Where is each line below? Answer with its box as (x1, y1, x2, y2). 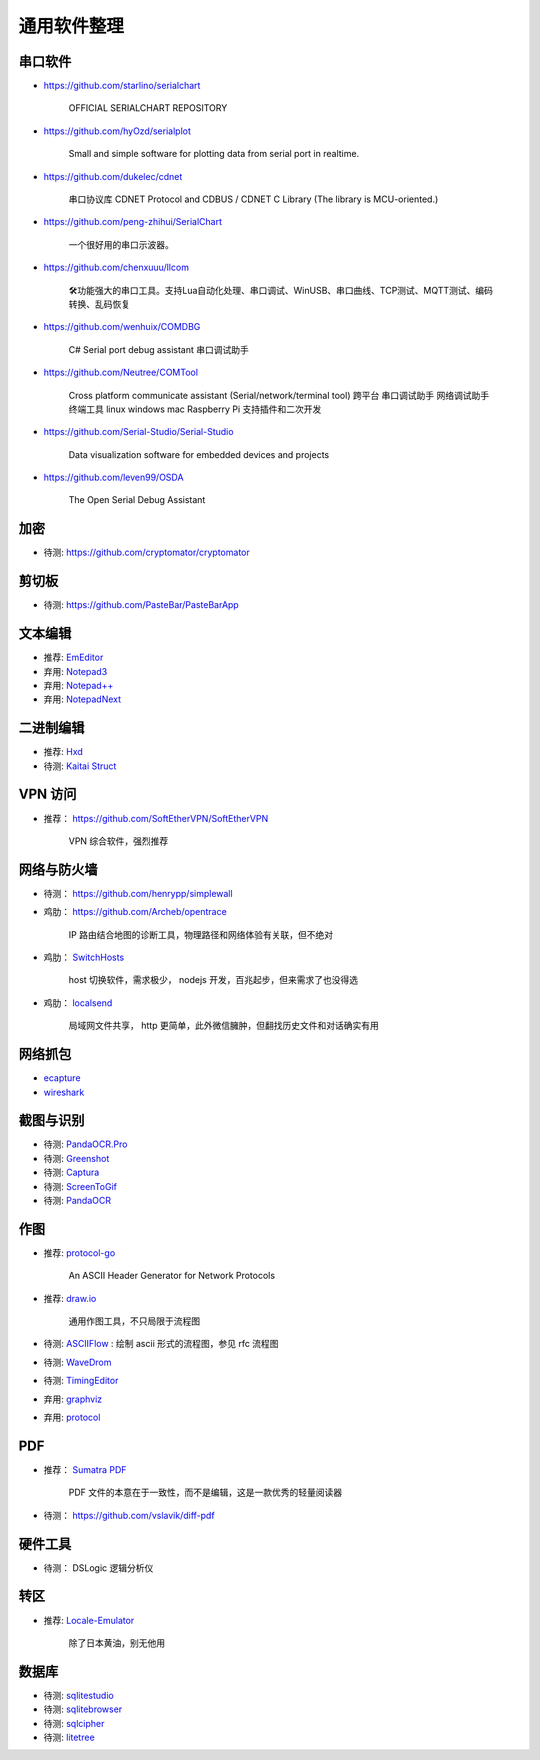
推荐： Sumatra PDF (43, 1463, 127, 1475)
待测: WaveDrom (43, 1356, 112, 1368)
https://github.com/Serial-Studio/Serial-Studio (43, 426, 234, 438)
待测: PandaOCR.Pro (43, 1138, 128, 1150)
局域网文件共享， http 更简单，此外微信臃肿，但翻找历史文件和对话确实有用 (68, 1020, 379, 1032)
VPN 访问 (18, 786, 77, 803)
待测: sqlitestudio (43, 1689, 114, 1701)
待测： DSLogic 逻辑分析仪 (43, 1561, 154, 1574)
